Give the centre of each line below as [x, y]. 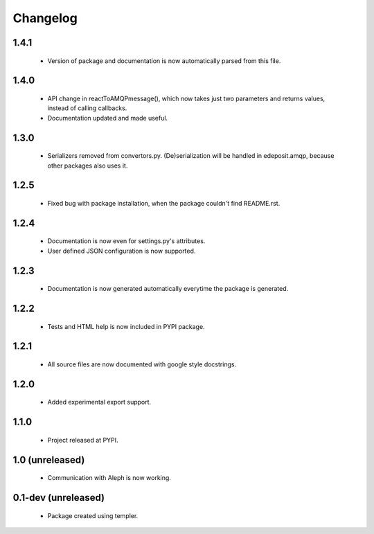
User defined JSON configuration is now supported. [122, 251]
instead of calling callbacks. [87, 108]
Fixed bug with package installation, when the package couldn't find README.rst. [164, 203]
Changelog [45, 18]
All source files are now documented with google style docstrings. [142, 364]
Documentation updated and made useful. [108, 118]
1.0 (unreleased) [49, 460]
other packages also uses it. [88, 166]
